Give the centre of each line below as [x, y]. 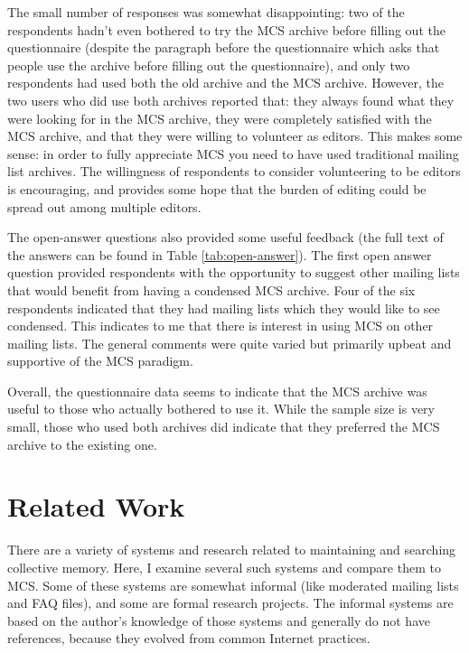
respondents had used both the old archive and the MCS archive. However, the [225, 83]
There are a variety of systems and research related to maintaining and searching [232, 550]
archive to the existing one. [82, 444]
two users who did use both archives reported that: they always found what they [231, 100]
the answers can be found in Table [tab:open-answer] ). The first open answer [220, 254]
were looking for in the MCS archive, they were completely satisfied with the [220, 118]
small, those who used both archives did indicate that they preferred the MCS [224, 427]
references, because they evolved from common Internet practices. [189, 638]
